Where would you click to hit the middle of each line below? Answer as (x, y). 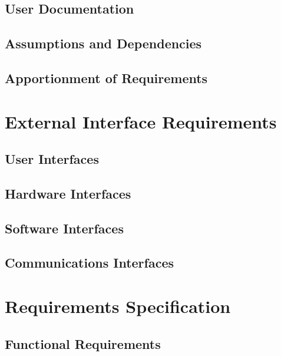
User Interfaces (52, 159)
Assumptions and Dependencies (103, 43)
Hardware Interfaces (68, 193)
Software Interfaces (64, 228)
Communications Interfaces (90, 263)
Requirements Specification (118, 306)
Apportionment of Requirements (106, 78)
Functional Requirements (83, 343)
